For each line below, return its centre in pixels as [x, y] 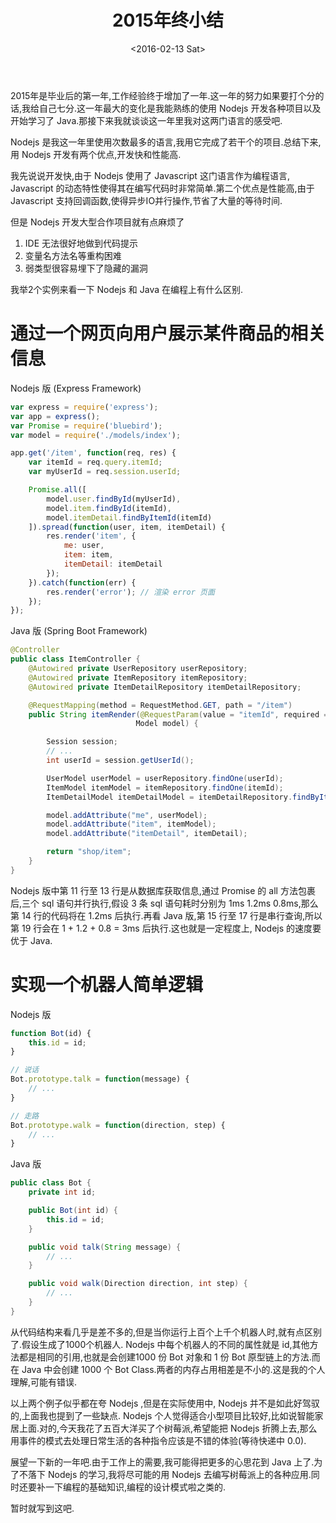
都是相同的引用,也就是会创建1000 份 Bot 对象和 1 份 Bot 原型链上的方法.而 [169, 1357]
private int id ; [62, 1192]
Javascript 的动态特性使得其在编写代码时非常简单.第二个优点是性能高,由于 [162, 188]
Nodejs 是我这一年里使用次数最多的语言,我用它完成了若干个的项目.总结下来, [166, 142]
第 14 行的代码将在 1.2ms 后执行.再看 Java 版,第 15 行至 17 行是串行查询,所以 [166, 915]
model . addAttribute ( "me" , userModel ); [127, 815]
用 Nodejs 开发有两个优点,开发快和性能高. [96, 154]
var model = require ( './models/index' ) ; [96, 435]
